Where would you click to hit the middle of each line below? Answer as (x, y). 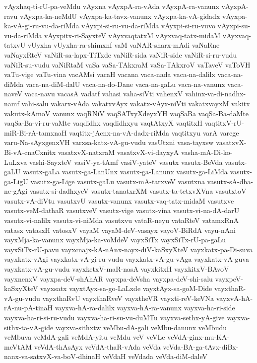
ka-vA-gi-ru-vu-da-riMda (42, 26)
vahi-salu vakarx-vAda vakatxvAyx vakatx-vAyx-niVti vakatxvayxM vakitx (136, 103)
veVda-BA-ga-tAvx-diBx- (201, 346)
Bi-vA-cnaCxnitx (30, 152)
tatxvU (15, 45)
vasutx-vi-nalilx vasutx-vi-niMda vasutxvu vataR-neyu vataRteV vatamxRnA (121, 220)
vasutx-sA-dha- (230, 181)
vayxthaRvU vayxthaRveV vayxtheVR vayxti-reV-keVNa (128, 298)
